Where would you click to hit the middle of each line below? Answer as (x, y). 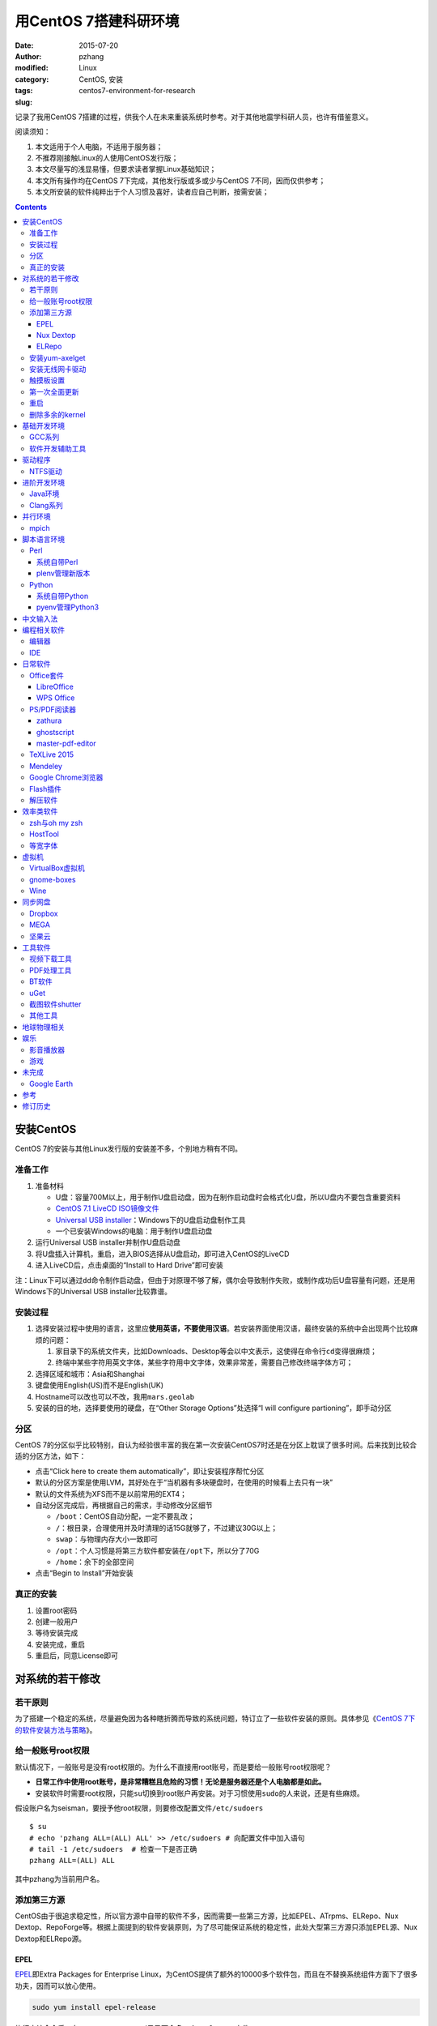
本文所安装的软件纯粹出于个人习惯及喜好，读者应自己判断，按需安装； (152, 192)
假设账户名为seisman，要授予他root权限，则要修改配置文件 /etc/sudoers (139, 1808)
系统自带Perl (57, 562)
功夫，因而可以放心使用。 (57, 1985)
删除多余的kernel (57, 414)
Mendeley (46, 766)
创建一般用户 (57, 1622)
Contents (31, 207)
